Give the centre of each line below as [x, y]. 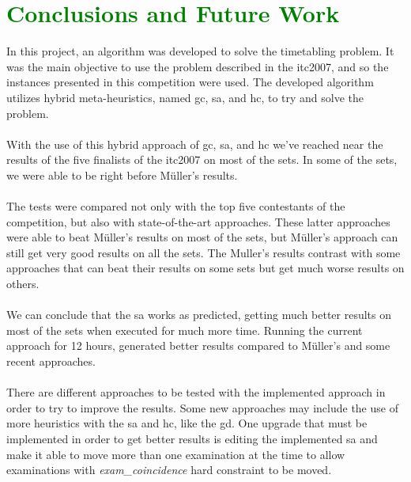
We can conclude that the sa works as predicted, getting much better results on [199, 315]
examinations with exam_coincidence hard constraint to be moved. [169, 470]
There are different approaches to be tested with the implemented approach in [196, 392]
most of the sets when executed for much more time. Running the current [185, 330]
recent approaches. [51, 361]
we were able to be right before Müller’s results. [122, 175]
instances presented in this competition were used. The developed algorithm [190, 82]
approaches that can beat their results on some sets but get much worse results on [205, 268]
